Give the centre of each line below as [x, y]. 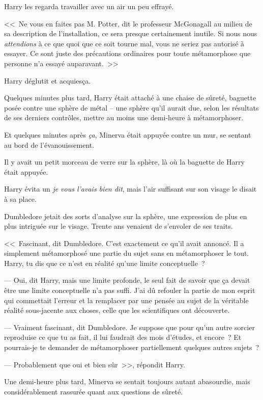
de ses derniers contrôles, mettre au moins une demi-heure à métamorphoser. [124, 117]
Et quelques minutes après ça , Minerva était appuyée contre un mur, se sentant [128, 134]
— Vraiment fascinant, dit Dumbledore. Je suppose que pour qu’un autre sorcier [129, 327]
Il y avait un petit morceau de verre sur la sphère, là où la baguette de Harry [124, 162]
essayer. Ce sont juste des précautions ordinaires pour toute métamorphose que [127, 53]
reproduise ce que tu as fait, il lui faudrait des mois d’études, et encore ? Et [123, 337]
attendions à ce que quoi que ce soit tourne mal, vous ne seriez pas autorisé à [124, 43]
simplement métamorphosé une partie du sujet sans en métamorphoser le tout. [127, 253]
